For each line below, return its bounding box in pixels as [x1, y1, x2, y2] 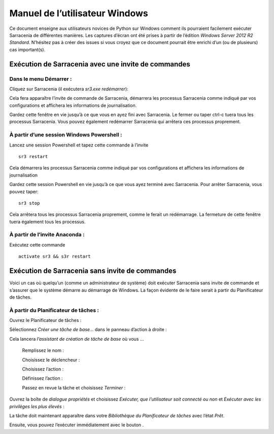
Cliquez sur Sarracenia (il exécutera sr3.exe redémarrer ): [9, 86, 129, 92]
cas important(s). [9, 46, 46, 53]
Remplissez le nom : [22, 347, 64, 353]
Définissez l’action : [22, 375, 63, 381]
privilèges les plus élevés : [9, 403, 64, 409]
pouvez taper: [9, 188, 39, 195]
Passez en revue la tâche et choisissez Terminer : [22, 384, 126, 390]
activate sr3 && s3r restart [18, 254, 91, 260]
